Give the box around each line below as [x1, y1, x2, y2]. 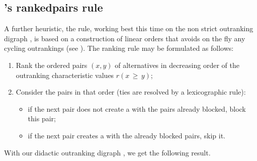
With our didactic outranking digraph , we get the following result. [4, 147, 211, 157]
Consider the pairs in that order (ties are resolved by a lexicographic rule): [16, 87, 246, 97]
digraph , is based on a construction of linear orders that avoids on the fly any [4, 33, 245, 43]
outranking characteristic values [16, 69, 114, 80]
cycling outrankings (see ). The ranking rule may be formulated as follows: [4, 43, 234, 53]
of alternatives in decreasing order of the [115, 59, 239, 70]
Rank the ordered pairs [16, 59, 88, 70]
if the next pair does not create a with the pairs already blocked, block [28, 103, 246, 114]
